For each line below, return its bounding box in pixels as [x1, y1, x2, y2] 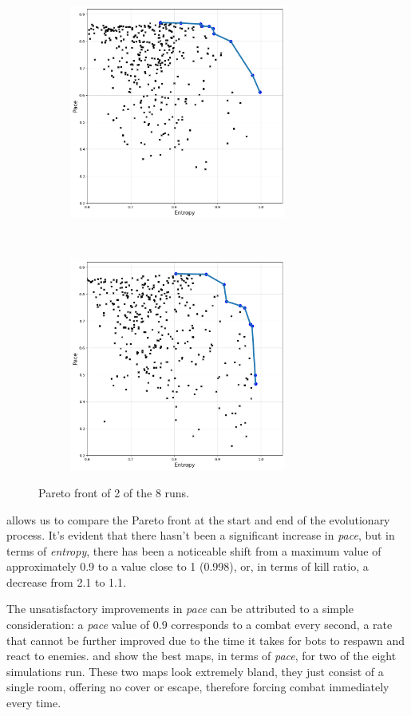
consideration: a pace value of [6, 616, 150, 633]
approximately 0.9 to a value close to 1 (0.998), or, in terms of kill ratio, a [6, 558, 369, 575]
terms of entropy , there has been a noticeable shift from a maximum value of [6, 542, 381, 559]
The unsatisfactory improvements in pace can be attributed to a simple [6, 600, 354, 617]
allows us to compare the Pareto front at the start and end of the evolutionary [6, 511, 390, 528]
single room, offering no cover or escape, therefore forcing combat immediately [6, 678, 389, 695]
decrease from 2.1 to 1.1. [6, 573, 126, 590]
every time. [6, 694, 61, 711]
